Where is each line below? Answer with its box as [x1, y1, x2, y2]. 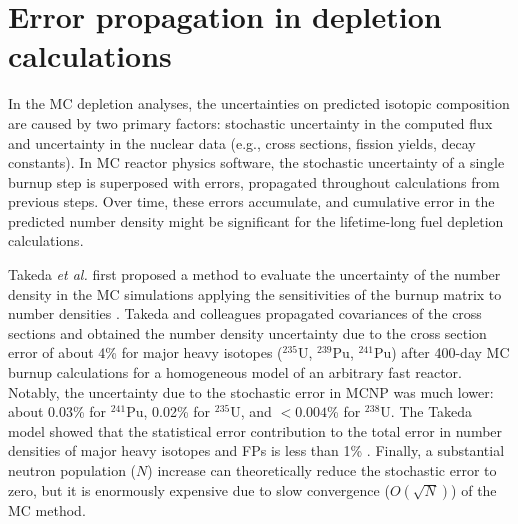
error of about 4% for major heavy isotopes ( [8, 342, 283, 363]
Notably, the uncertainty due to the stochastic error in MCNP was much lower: [8, 381, 494, 402]
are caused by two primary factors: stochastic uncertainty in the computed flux [8, 112, 493, 133]
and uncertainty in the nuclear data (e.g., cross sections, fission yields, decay [8, 132, 476, 153]
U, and [230, 401, 272, 422]
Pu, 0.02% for [126, 401, 211, 422]
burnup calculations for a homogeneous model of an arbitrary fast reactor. [8, 362, 462, 383]
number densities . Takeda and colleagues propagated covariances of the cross [8, 303, 482, 324]
